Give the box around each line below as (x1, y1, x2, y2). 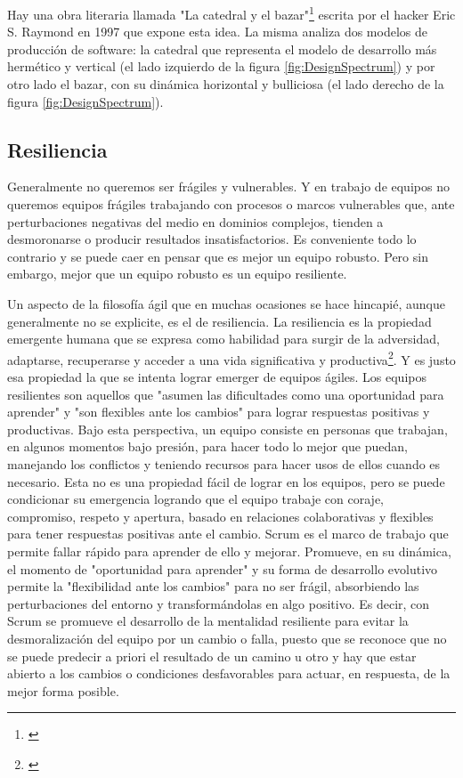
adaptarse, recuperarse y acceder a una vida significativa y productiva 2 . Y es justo (7, 347, 456, 369)
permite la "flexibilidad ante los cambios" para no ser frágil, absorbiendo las (7, 577, 419, 596)
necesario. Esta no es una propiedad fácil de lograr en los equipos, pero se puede (7, 472, 445, 490)
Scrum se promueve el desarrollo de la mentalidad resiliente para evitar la (7, 612, 409, 630)
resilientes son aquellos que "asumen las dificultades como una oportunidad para (7, 385, 444, 403)
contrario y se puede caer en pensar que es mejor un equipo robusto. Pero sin (7, 247, 428, 265)
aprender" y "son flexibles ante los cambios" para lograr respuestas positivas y (7, 402, 430, 421)
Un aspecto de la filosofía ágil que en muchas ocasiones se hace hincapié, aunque (7, 294, 445, 312)
